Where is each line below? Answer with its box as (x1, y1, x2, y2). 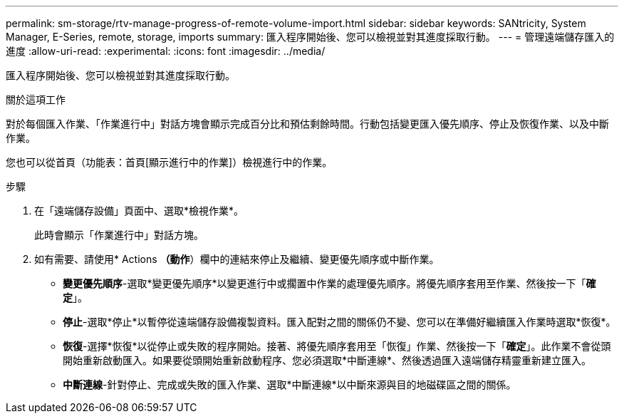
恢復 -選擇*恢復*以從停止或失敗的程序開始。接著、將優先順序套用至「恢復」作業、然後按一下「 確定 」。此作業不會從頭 (63, 340, 611, 352)
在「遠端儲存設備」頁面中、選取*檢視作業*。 (34, 205, 244, 217)
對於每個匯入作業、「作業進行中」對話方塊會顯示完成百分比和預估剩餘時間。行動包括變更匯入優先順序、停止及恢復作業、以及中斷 (6, 118, 609, 130)
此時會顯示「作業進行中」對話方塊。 (34, 229, 204, 241)
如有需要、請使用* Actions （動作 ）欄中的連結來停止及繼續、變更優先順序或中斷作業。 (34, 253, 440, 265)
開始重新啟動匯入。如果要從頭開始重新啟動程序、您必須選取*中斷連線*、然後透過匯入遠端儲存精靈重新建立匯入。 (63, 354, 592, 366)
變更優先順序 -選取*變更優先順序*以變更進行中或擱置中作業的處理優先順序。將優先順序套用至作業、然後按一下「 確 (63, 277, 596, 289)
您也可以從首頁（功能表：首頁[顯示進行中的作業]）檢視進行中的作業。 (6, 156, 333, 168)
